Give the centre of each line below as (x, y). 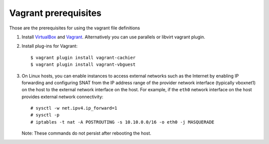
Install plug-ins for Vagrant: (50, 46)
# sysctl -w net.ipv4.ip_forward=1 (74, 108)
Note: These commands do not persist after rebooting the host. (86, 133)
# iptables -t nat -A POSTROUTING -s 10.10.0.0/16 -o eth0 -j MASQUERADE (123, 122)
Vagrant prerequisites (55, 13)
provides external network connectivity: (63, 97)
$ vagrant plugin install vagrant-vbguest (83, 65)
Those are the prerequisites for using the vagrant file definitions (75, 28)
